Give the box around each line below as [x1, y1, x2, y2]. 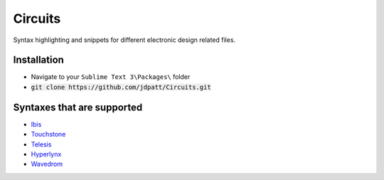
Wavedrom [31, 160, 63, 169]
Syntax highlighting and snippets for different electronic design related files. [13, 36, 236, 44]
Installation [13, 54, 64, 66]
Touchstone [31, 130, 66, 139]
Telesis [31, 139, 52, 149]
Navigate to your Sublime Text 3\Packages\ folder [31, 73, 191, 81]
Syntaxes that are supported [13, 101, 143, 113]
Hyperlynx [31, 149, 62, 158]
